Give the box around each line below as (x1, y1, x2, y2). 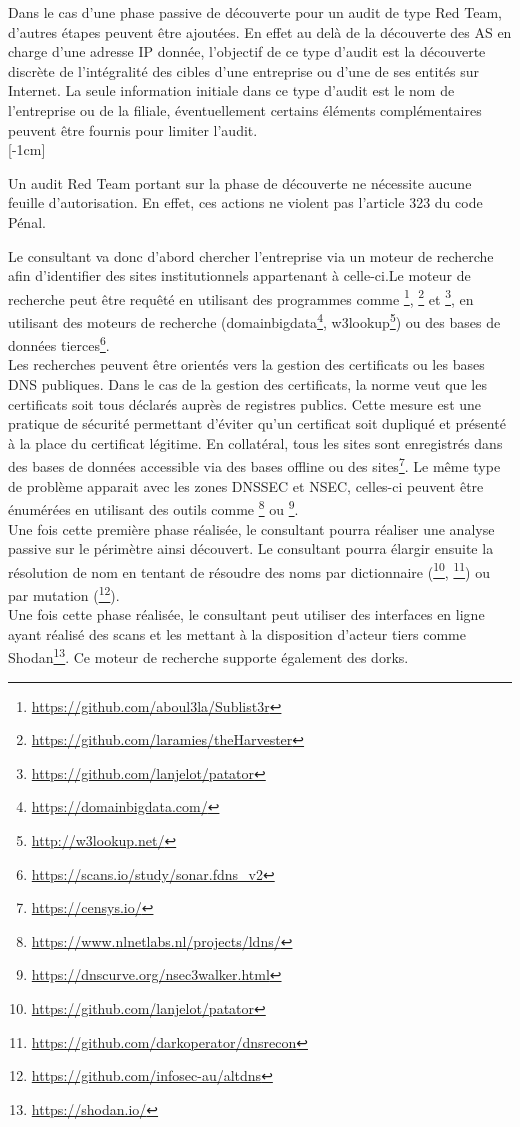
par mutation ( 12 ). (8, 581, 120, 605)
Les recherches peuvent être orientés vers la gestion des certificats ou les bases (8, 354, 485, 375)
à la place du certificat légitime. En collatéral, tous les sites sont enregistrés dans (8, 432, 503, 453)
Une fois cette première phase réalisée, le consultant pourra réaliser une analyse (8, 518, 495, 539)
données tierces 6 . (8, 332, 110, 355)
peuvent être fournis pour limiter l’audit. (8, 119, 258, 140)
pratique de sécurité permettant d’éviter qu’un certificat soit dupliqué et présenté (8, 413, 506, 434)
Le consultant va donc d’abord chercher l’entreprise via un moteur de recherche (8, 245, 494, 266)
